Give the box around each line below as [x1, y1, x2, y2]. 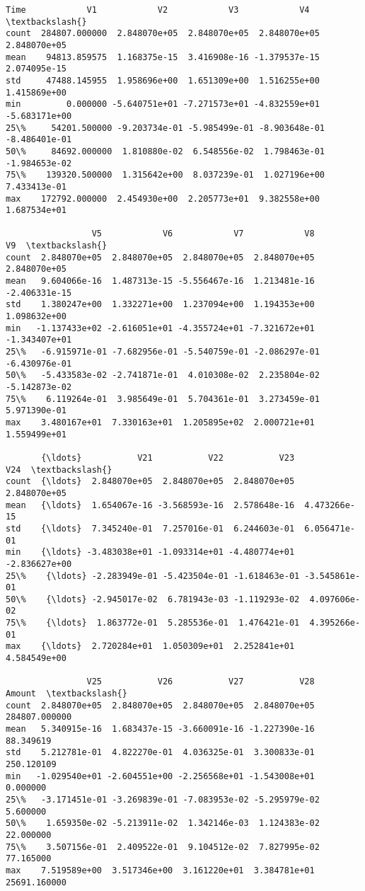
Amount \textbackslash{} [6, 689, 127, 699]
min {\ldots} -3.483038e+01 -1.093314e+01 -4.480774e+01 [6, 547, 295, 558]
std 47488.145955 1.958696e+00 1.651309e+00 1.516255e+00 [6, 75, 320, 86]
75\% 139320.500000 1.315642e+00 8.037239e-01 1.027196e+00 [6, 170, 325, 180]
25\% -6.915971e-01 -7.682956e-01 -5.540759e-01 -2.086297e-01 [6, 347, 320, 357]
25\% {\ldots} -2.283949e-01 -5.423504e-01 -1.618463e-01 [6, 570, 300, 581]
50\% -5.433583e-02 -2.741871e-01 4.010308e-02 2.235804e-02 [6, 370, 320, 381]
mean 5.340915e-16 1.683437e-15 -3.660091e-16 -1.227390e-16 [6, 724, 315, 735]
